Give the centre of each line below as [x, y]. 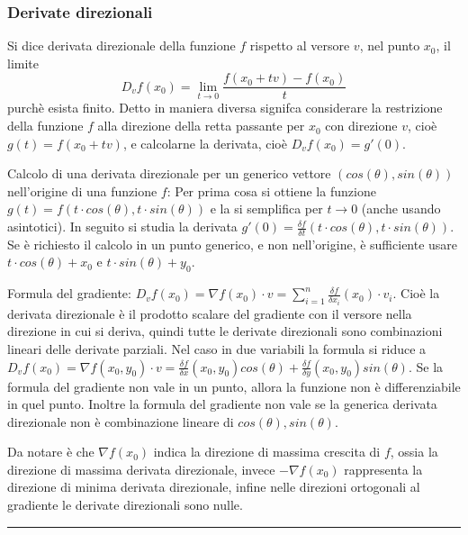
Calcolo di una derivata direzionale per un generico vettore [169, 173]
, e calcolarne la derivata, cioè [205, 143]
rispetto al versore [300, 45]
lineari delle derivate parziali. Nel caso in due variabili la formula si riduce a [217, 348]
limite [23, 63]
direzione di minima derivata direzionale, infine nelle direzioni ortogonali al [214, 487]
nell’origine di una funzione [82, 190]
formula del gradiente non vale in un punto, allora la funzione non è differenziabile [234, 386]
